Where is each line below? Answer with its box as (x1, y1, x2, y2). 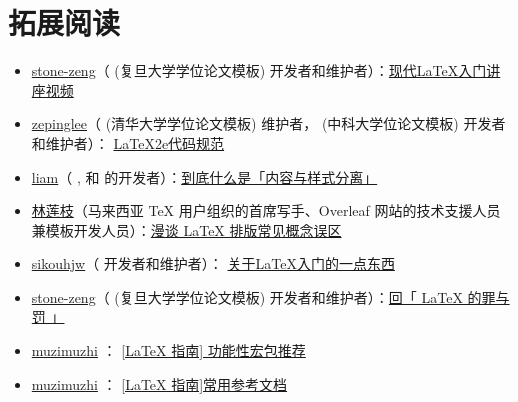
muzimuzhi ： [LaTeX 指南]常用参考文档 (31, 373, 288, 394)
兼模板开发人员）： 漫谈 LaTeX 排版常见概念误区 (31, 219, 342, 240)
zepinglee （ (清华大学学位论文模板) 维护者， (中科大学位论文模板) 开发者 (31, 113, 506, 134)
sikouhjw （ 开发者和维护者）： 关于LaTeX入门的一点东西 (31, 253, 395, 274)
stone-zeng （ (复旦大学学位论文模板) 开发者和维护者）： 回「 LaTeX (31, 286, 463, 307)
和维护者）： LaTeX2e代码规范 (31, 132, 225, 153)
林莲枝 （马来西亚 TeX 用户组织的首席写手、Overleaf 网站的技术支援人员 (31, 200, 501, 221)
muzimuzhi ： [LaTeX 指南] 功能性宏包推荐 (31, 340, 306, 361)
